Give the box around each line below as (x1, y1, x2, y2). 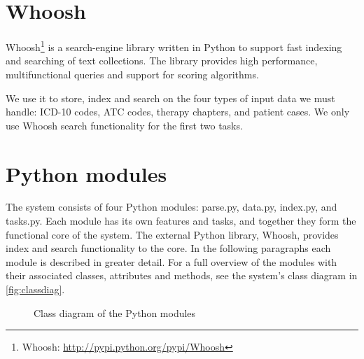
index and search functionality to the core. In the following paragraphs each (6, 241, 331, 255)
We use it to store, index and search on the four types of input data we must (6, 90, 335, 105)
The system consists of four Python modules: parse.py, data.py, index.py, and (6, 199, 337, 214)
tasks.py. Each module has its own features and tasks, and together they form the (6, 213, 356, 228)
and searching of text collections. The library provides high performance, (6, 53, 318, 68)
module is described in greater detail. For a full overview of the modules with (6, 254, 337, 269)
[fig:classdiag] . (6, 282, 65, 297)
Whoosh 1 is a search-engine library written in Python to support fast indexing (6, 38, 342, 54)
